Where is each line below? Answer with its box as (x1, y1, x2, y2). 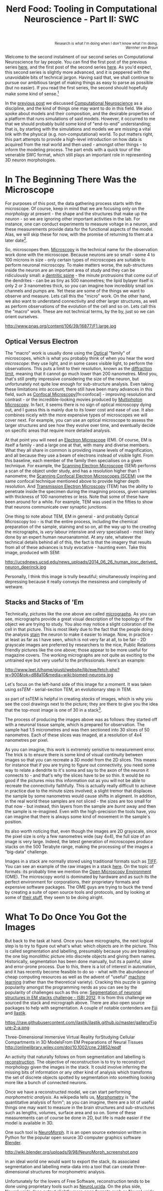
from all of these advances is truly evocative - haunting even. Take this (5, 544, 147, 550)
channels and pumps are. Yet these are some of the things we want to (5, 288, 145, 294)
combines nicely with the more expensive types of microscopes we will (5, 412, 147, 418)
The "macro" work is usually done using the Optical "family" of (5, 350, 130, 356)
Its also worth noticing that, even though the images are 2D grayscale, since (5, 828, 157, 834)
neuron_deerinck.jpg (5, 564, 47, 570)
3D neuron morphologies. (5, 157, 56, 163)
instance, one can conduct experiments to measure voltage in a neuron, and (5, 221, 158, 227)
